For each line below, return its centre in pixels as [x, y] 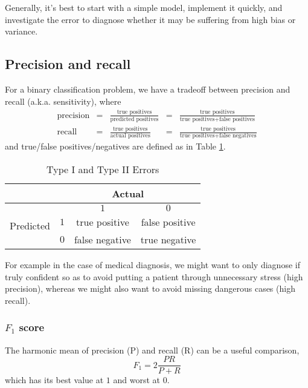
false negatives [238, 136]
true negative [168, 240]
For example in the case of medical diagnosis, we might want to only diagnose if [152, 265]
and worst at [136, 380]
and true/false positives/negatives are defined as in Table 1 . [115, 146]
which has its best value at [54, 380]
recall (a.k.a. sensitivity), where [63, 101]
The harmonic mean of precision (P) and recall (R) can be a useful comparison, [152, 350]
